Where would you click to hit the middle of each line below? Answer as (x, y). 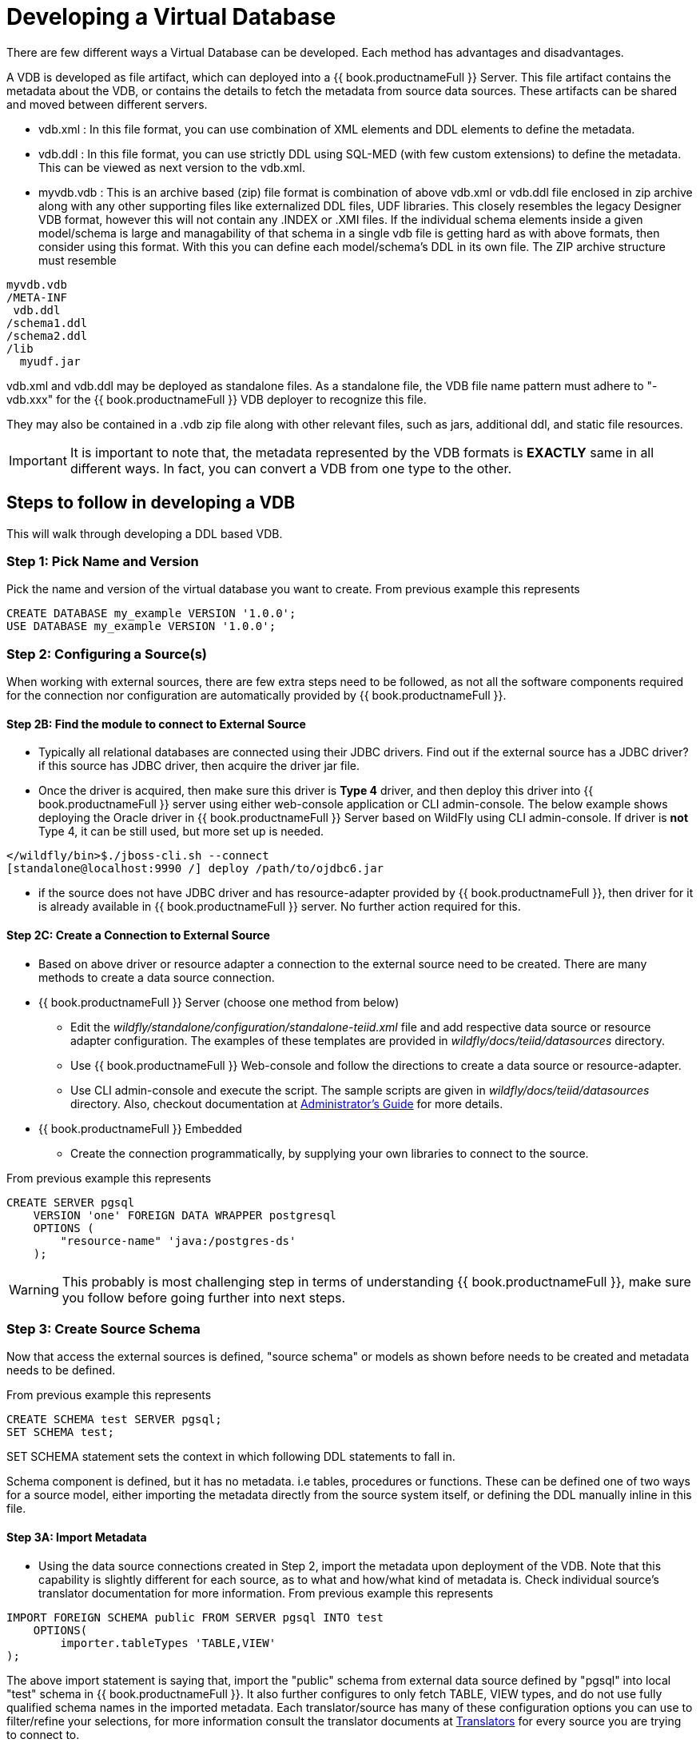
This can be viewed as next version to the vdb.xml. (172, 167)
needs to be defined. (61, 1370)
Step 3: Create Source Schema (103, 1328)
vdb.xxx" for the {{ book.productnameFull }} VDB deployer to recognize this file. (217, 399)
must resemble (78, 260)
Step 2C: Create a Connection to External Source (138, 935)
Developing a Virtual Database (171, 17)
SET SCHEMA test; (60, 1432)
